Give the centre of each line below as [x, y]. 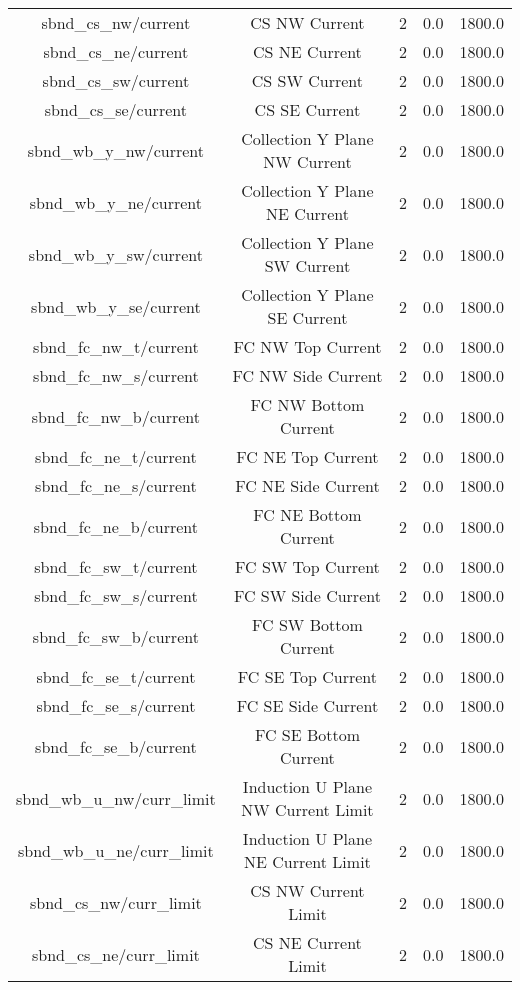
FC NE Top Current [307, 456]
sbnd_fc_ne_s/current [116, 485]
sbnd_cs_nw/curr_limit [115, 902]
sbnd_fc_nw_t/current [116, 346]
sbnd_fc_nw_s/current [116, 375]
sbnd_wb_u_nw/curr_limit [116, 798]
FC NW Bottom [307, 404]
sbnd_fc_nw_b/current [115, 416]
